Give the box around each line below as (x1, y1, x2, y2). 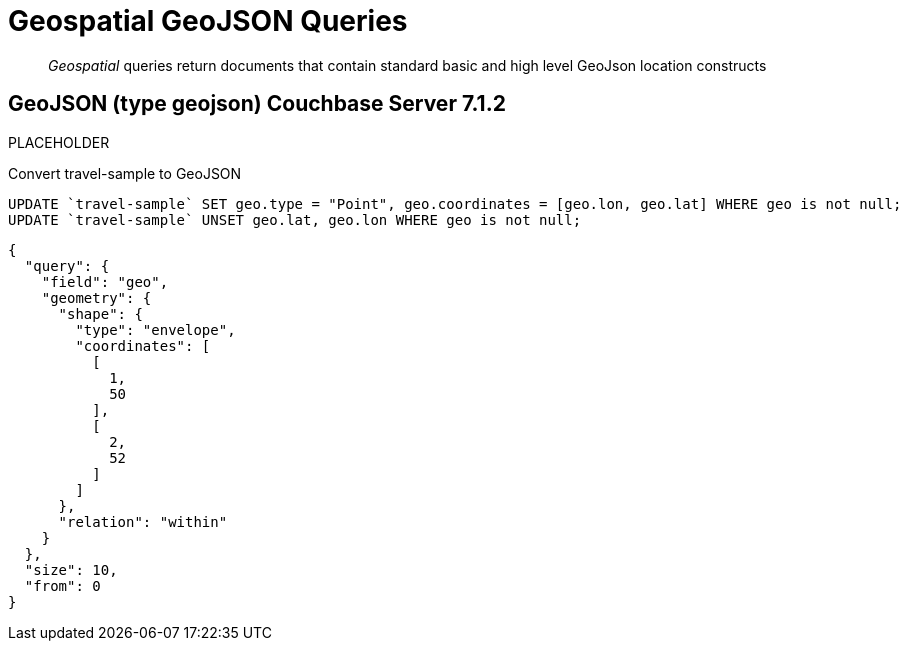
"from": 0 (24, 577, 101, 594)
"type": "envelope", (75, 321, 236, 338)
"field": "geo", (41, 273, 169, 290)
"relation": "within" (58, 513, 228, 530)
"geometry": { (41, 289, 152, 306)
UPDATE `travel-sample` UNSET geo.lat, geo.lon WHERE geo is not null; (8, 211, 582, 228)
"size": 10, (24, 561, 118, 578)
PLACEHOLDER (8, 133, 110, 151)
